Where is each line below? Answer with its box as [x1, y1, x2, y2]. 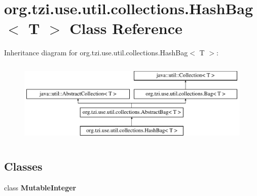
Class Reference [69, 18, 182, 39]
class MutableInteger [4, 182, 77, 192]
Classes [4, 158, 43, 174]
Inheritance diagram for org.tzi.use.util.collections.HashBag [4, 47, 188, 58]
